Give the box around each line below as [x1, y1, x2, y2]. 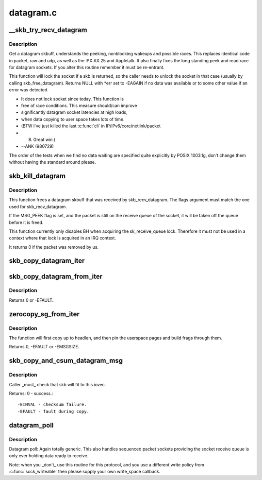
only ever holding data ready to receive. [9, 453, 89, 459]
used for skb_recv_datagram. [9, 204, 67, 209]
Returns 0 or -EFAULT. [9, 297, 54, 303]
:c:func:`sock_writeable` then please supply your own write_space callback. [9, 469, 161, 475]
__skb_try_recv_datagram [9, 26, 87, 34]
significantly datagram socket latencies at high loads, [21, 109, 128, 115]
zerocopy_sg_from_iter [9, 310, 80, 318]
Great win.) [33, 137, 56, 142]
